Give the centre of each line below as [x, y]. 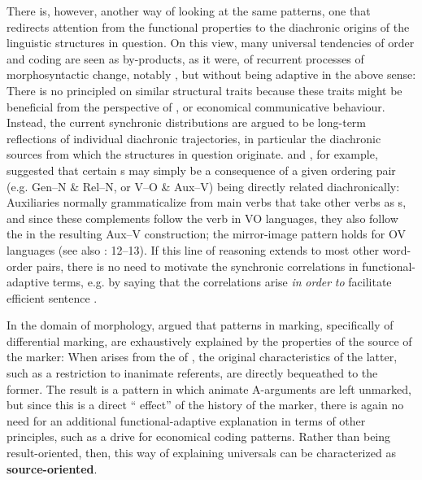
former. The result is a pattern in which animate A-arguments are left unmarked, [209, 388]
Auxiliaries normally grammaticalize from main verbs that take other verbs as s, [207, 202]
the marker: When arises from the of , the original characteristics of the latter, [202, 357]
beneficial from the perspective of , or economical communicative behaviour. [196, 106]
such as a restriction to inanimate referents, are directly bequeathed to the [192, 373]
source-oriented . [52, 468]
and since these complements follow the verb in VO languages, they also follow [202, 218]
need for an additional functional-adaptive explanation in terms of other [186, 420]
